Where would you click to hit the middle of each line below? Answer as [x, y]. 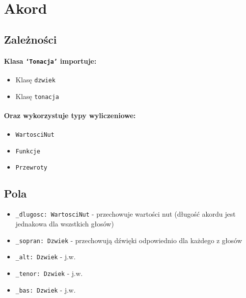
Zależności [30, 39]
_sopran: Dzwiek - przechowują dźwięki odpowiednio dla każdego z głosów [129, 240]
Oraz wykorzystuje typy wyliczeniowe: [70, 115]
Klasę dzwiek [35, 80]
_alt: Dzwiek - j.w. [45, 257]
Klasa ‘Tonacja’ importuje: [50, 61]
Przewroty [31, 168]
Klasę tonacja [37, 96]
